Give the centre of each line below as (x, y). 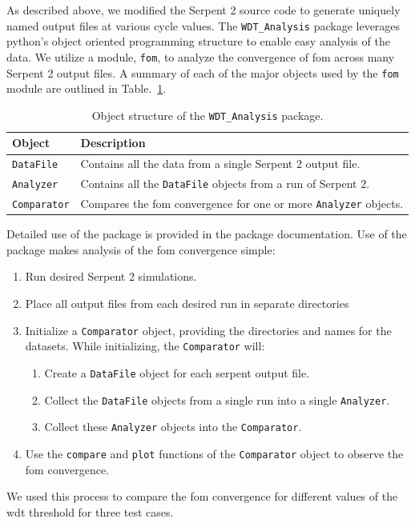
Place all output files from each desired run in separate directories (187, 303)
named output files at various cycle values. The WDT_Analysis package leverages (203, 25)
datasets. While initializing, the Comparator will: (145, 346)
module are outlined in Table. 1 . (87, 88)
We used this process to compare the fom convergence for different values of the (202, 496)
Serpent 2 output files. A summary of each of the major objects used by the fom (203, 72)
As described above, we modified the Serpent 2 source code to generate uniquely (203, 10)
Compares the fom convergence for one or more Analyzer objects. (242, 204)
